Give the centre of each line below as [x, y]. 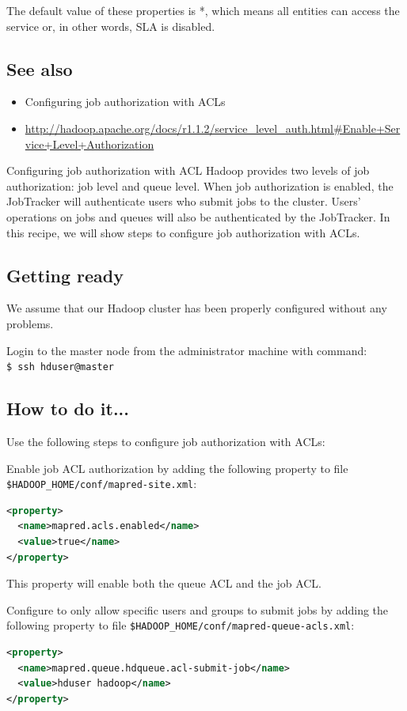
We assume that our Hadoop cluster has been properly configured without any [197, 308]
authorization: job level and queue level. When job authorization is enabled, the [200, 185]
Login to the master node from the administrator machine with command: [187, 350]
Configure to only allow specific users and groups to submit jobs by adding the [198, 609]
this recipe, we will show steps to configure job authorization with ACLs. [183, 232]
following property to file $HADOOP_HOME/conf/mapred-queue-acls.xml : [181, 625]
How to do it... [68, 408]
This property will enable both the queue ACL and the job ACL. [164, 583]
